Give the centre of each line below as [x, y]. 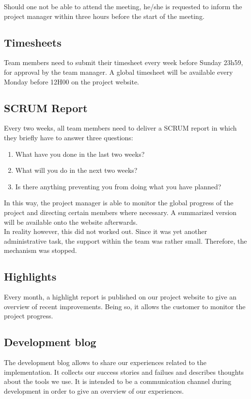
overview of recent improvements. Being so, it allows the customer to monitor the [125, 306]
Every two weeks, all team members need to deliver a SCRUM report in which [120, 128]
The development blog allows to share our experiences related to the [105, 362]
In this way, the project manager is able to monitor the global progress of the [119, 203]
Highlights [30, 276]
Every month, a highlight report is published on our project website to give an [120, 297]
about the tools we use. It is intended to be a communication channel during [118, 381]
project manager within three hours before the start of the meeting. [104, 16]
